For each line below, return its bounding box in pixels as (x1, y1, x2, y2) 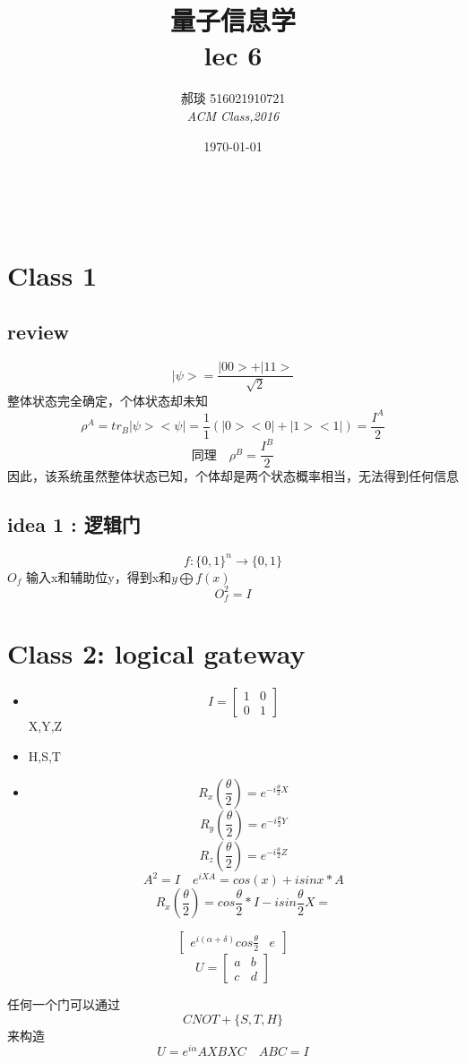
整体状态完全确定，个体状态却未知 (7, 390, 208, 409)
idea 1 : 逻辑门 (7, 510, 141, 538)
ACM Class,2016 (186, 106, 280, 124)
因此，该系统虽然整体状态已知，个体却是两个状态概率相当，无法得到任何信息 (7, 467, 459, 485)
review (7, 318, 69, 346)
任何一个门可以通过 (7, 995, 120, 1014)
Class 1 (7, 256, 98, 293)
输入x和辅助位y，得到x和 (25, 567, 172, 586)
